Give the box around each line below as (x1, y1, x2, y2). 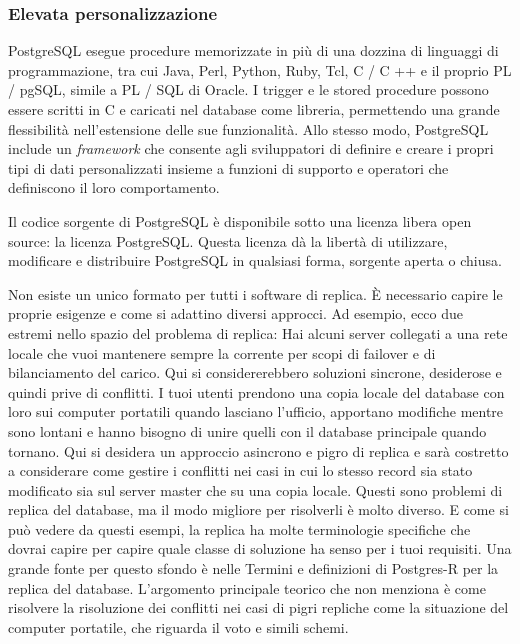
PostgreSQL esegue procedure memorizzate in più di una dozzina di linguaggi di (8, 40, 499, 61)
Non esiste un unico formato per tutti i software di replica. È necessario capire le (8, 283, 503, 304)
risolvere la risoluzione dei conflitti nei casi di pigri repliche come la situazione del (8, 597, 509, 618)
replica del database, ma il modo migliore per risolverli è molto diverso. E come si (8, 499, 509, 520)
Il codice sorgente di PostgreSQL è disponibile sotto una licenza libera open (8, 210, 472, 231)
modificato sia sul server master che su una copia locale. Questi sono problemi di (8, 479, 503, 500)
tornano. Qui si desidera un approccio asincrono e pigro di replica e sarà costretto (8, 440, 509, 461)
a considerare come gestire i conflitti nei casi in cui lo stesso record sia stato (8, 460, 473, 481)
